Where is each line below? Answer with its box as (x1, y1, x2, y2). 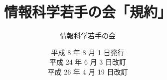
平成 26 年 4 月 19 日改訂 (47, 66, 128, 77)
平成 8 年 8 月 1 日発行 (51, 47, 125, 57)
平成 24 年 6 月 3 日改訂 (49, 57, 126, 67)
